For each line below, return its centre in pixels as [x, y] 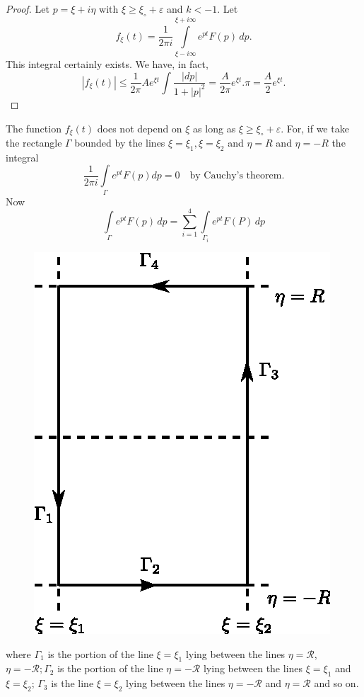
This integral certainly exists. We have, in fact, [107, 63]
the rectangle [34, 142]
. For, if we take [315, 128]
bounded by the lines [120, 142]
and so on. [336, 683]
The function [34, 128]
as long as [215, 128]
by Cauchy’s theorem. [237, 176]
